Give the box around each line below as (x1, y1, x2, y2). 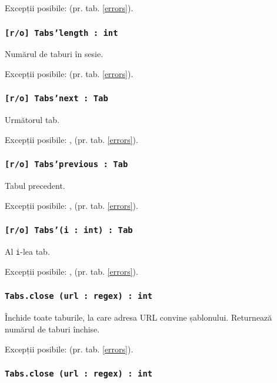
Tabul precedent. (5, 179, 65, 192)
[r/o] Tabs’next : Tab (5, 94, 108, 104)
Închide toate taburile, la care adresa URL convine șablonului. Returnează (5, 311, 272, 324)
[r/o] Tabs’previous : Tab (5, 159, 128, 169)
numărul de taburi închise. (5, 322, 100, 335)
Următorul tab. (5, 114, 60, 126)
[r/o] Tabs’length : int (5, 28, 118, 38)
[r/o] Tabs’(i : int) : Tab (5, 225, 133, 235)
